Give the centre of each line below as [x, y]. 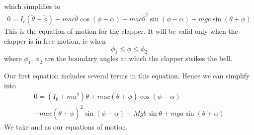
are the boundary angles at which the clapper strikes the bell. [138, 58]
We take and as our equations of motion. [66, 126]
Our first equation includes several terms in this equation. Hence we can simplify [127, 76]
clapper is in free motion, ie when [55, 40]
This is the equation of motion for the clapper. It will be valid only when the [121, 31]
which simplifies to [32, 6]
